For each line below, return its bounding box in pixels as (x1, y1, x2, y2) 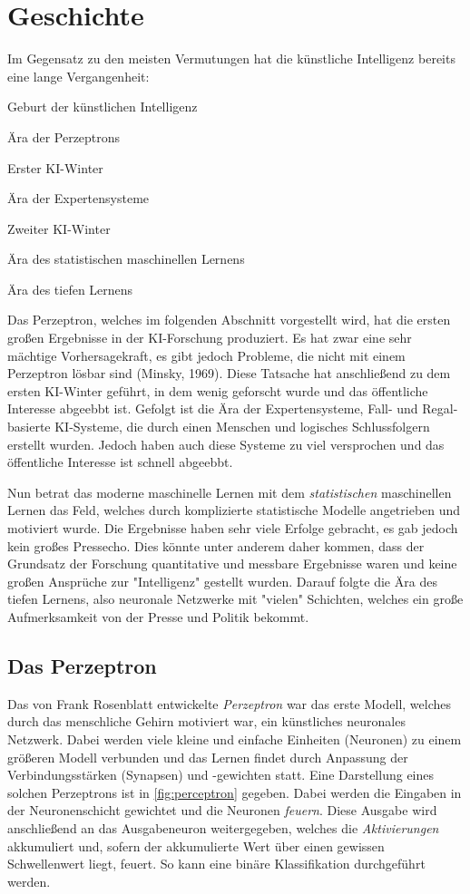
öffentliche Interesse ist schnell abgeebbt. (7, 452, 233, 471)
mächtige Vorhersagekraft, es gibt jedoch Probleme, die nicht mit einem (7, 345, 406, 364)
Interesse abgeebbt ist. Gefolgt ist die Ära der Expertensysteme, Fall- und (7, 399, 418, 418)
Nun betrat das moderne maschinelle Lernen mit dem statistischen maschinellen (7, 482, 452, 501)
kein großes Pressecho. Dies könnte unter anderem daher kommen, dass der (7, 536, 425, 555)
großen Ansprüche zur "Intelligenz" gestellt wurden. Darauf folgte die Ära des (7, 571, 437, 590)
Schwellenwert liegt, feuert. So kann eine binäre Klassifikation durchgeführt (7, 854, 426, 873)
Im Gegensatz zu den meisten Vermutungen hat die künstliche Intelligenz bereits (7, 49, 455, 68)
